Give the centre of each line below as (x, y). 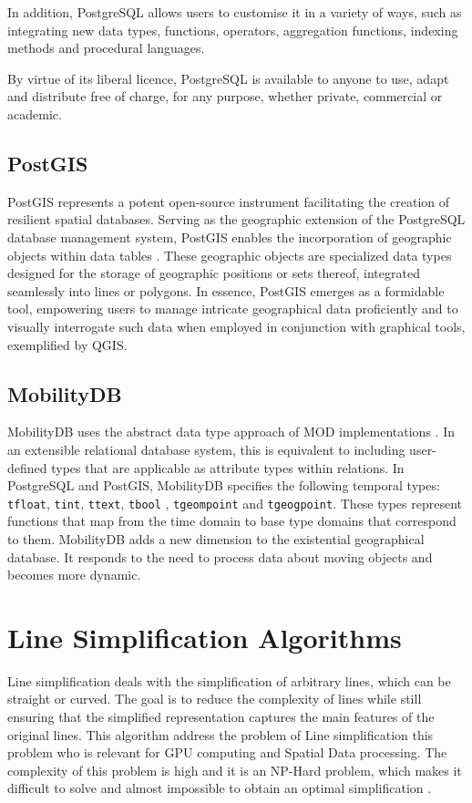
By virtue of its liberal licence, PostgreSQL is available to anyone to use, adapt (228, 78)
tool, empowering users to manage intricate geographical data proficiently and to (233, 309)
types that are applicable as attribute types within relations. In (228, 467)
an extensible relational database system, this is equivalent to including (206, 449)
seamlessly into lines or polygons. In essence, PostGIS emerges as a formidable (226, 290)
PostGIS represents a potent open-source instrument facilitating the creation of (229, 201)
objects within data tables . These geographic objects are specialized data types (230, 255)
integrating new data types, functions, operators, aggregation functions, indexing (233, 30)
